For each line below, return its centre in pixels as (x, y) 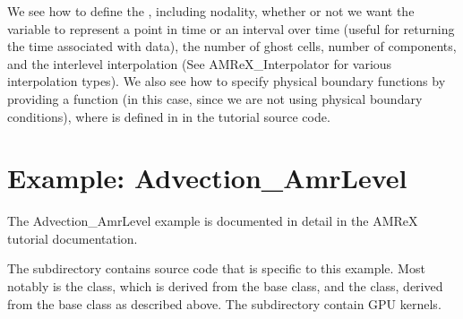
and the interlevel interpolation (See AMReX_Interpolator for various (200, 63)
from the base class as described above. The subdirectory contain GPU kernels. (224, 303)
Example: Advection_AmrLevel (207, 178)
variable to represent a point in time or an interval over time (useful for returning (231, 28)
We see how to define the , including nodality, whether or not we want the (211, 11)
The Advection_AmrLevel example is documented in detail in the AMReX (213, 221)
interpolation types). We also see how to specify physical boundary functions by (227, 81)
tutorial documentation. (73, 238)
